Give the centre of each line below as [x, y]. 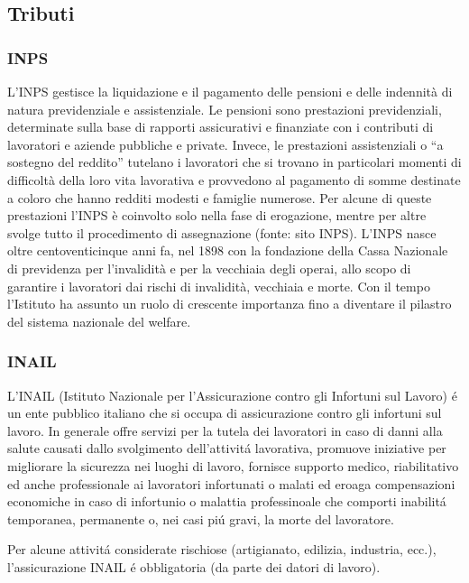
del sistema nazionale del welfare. [99, 321]
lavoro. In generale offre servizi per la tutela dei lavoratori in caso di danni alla [225, 430]
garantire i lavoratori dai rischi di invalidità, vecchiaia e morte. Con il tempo [219, 286]
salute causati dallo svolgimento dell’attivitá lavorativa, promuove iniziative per [227, 448]
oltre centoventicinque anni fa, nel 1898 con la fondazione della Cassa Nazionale [228, 250]
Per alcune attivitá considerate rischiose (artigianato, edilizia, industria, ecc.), [222, 549]
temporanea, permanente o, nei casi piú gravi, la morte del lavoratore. [201, 518]
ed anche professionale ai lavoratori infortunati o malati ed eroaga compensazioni [231, 483]
